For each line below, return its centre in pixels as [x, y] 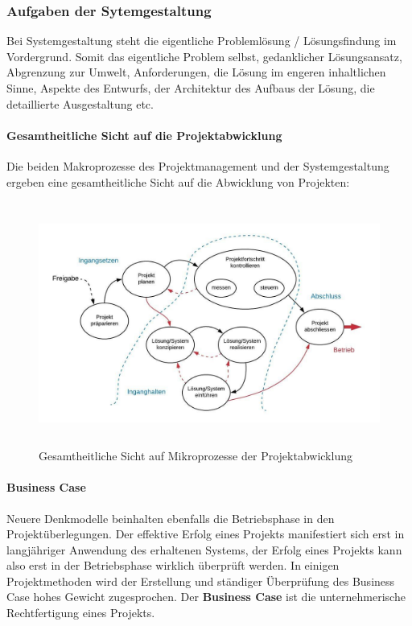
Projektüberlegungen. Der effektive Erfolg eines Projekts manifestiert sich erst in [206, 534]
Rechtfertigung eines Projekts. [81, 613]
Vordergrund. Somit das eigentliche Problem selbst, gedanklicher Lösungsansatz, [204, 56]
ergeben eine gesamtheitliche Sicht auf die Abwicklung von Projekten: [178, 181]
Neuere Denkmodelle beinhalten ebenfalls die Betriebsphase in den [171, 518]
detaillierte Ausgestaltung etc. [80, 103]
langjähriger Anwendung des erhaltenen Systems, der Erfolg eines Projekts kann [204, 549]
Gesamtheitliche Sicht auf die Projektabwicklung [144, 135]
